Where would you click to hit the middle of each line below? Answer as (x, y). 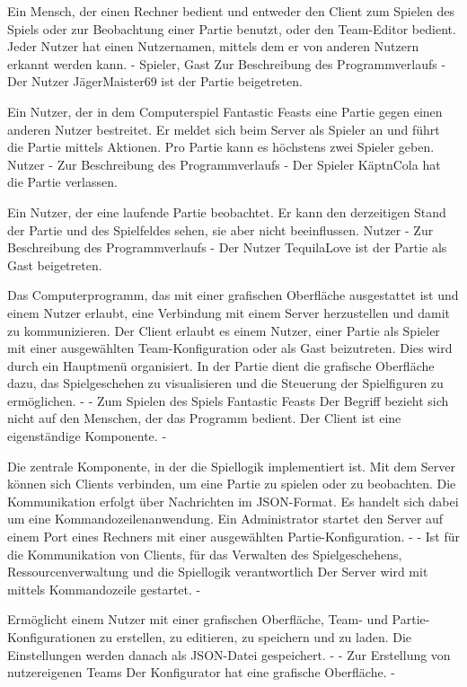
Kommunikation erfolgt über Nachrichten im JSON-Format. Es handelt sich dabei (233, 501)
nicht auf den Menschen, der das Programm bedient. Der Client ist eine (204, 418)
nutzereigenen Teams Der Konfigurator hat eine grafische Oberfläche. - (201, 672)
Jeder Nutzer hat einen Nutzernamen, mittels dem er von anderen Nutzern (213, 46)
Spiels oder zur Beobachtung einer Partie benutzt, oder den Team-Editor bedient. (232, 28)
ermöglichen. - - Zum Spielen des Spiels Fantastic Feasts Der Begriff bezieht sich (228, 400)
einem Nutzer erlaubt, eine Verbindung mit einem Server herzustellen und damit (229, 312)
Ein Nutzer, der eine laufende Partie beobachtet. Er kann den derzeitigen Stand (227, 211)
